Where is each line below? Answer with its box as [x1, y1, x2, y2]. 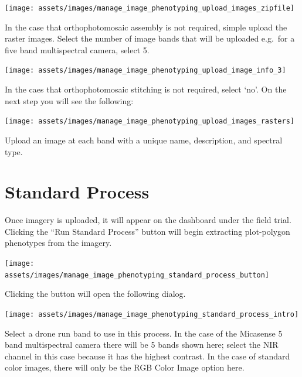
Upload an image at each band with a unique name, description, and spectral [5, 133, 283, 146]
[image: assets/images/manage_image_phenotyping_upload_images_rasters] [5, 117, 294, 126]
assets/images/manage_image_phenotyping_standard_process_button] [5, 270, 270, 279]
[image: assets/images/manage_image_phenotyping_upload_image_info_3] [5, 66, 286, 75]
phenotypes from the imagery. [5, 237, 112, 249]
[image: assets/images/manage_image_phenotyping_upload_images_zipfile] [5, 4, 294, 12]
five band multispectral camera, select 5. [5, 43, 150, 56]
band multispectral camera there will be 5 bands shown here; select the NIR [5, 338, 279, 351]
